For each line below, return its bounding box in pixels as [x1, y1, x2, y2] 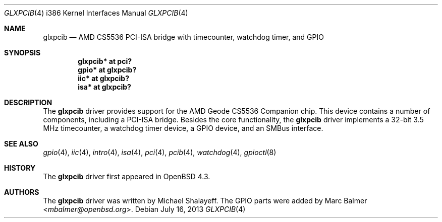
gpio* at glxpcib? [78, 65, 137, 74]
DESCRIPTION [4, 98, 52, 107]
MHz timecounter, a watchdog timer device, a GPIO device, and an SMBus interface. [43, 124, 323, 132]
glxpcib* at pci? [78, 57, 132, 65]
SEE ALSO [4, 139, 38, 148]
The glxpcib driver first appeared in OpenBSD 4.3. [43, 172, 210, 181]
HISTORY [4, 164, 36, 172]
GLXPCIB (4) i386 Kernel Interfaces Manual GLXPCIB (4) [4, 9, 188, 17]
